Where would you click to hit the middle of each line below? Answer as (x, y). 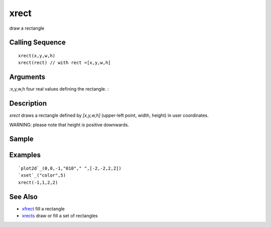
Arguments (27, 77)
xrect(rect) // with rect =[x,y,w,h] (65, 63)
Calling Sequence (38, 43)
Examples (25, 155)
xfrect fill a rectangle (43, 208)
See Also (23, 197)
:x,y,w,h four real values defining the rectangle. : (59, 89)
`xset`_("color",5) (42, 175)
